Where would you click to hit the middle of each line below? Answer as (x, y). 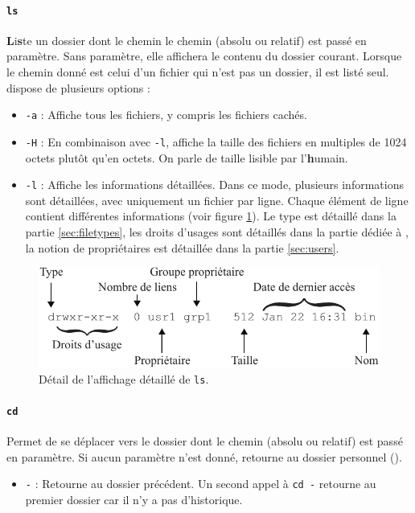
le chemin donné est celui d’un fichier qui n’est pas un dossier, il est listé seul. (198, 72)
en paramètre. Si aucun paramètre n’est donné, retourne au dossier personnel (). (204, 456)
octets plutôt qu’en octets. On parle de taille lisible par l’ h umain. (187, 157)
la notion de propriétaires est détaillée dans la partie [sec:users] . (182, 247)
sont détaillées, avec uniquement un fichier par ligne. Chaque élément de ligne (217, 200)
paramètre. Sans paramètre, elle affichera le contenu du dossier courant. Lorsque (204, 56)
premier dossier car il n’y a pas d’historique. (134, 499)
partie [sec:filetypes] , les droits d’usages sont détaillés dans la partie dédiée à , (217, 231)
